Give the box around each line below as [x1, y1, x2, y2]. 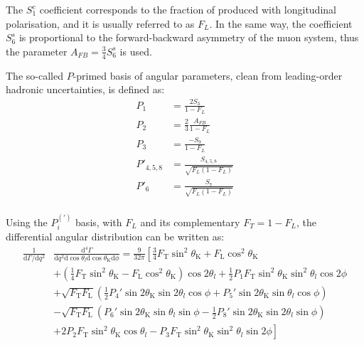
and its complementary [140, 214, 240, 229]
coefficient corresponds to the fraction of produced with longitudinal [39, 2, 336, 16]
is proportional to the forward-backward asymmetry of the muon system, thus [18, 30, 359, 45]
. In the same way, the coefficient [209, 16, 353, 31]
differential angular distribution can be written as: [6, 228, 225, 243]
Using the [6, 214, 48, 229]
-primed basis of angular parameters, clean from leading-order [73, 68, 343, 83]
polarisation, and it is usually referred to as [6, 16, 195, 31]
